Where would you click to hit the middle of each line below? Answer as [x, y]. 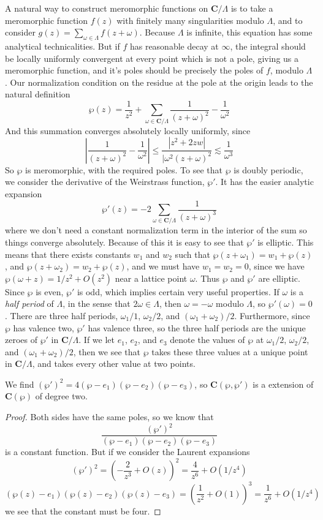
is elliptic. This [286, 242]
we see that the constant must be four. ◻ [83, 511]
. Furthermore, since [272, 315]
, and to [288, 20]
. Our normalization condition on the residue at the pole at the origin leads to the [159, 82]
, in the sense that [97, 303]
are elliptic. [279, 278]
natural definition [38, 94]
